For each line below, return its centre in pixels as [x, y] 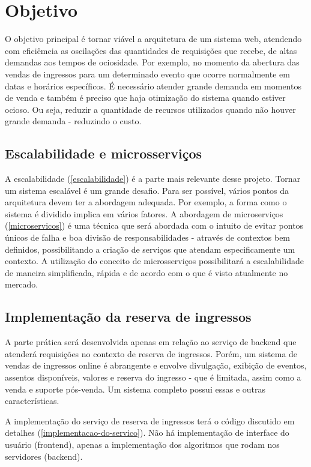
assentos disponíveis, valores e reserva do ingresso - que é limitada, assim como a [153, 377]
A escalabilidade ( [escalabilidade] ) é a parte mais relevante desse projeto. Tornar [153, 179]
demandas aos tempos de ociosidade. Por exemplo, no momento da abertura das [152, 62]
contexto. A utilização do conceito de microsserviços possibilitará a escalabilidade [154, 261]
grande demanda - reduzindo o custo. [73, 121]
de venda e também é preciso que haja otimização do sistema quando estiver [145, 98]
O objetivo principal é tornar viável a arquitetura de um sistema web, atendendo [153, 39]
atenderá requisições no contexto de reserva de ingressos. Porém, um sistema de [151, 353]
